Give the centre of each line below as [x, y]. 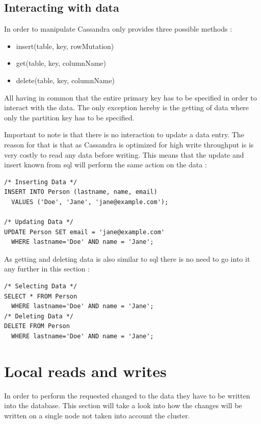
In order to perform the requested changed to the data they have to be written [127, 395]
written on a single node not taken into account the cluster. [97, 415]
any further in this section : [47, 269]
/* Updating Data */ [39, 222]
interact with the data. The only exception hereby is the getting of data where [127, 107]
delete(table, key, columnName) [66, 80]
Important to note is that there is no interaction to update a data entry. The [124, 134]
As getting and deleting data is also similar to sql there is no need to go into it [127, 258]
